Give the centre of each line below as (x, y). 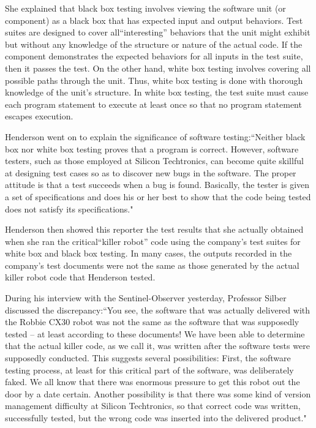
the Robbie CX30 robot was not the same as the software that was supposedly (152, 322)
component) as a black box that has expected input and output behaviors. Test (154, 20)
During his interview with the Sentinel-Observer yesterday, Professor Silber (146, 298)
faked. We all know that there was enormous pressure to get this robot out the (152, 382)
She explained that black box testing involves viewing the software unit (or (145, 8)
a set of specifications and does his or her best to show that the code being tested (158, 196)
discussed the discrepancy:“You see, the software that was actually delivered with (158, 310)
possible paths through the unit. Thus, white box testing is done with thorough (154, 80)
